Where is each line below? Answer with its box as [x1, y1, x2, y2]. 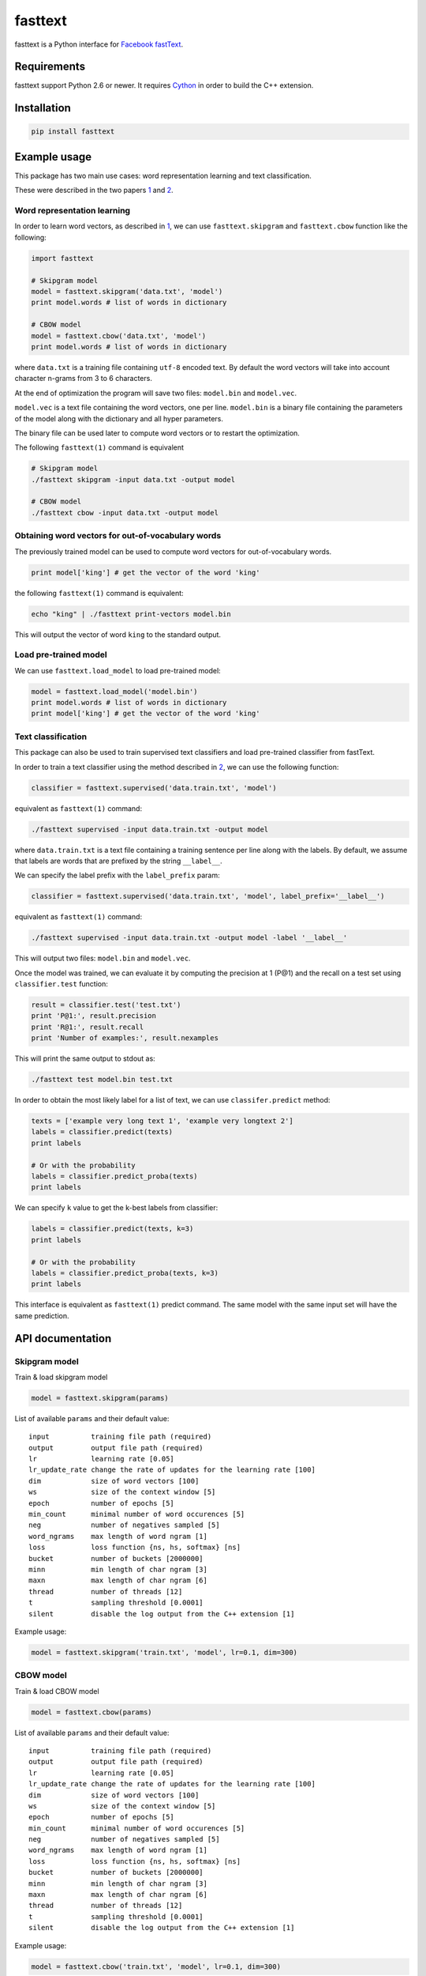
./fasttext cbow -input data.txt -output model [31, 508, 219, 517]
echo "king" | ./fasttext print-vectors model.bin [31, 609, 232, 618]
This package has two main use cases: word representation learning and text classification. [14, 171, 312, 180]
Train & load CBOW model [14, 1686, 99, 1695]
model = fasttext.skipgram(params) [31, 1393, 169, 1402]
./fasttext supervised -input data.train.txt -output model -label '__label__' [31, 933, 348, 942]
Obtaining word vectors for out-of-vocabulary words [14, 530, 222, 541]
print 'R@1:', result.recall [31, 1022, 144, 1031]
